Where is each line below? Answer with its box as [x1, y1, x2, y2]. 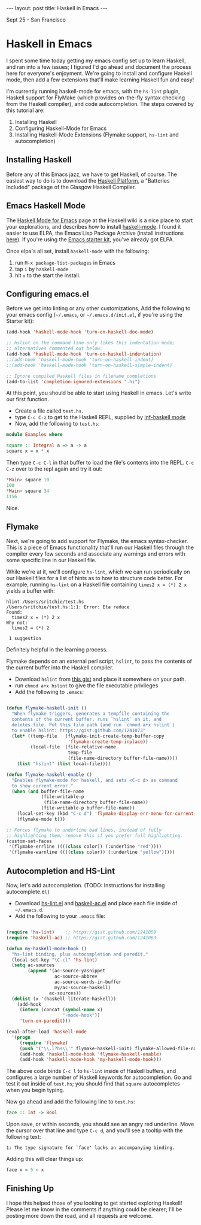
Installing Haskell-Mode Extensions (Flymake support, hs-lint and [14, 131, 179, 138]
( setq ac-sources [11, 962, 55, 968]
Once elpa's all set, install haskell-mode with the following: [6, 247, 150, 254]
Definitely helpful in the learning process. [6, 646, 108, 653]
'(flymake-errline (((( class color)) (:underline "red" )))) [8, 844, 162, 850]
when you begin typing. [6, 1087, 65, 1094]
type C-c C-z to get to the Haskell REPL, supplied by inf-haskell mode [14, 414, 186, 421]
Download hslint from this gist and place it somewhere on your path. [14, 675, 187, 683]
